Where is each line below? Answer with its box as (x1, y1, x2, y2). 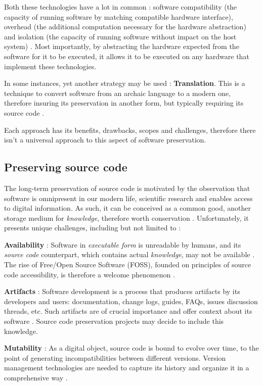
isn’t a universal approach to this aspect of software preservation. (4, 134, 206, 145)
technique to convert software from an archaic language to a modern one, (4, 87, 231, 98)
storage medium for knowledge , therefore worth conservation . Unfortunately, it (4, 212, 249, 223)
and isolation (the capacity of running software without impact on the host (4, 31, 237, 41)
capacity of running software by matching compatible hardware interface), (4, 11, 233, 22)
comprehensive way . (4, 372, 68, 383)
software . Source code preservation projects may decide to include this (4, 316, 224, 326)
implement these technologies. (4, 61, 97, 71)
